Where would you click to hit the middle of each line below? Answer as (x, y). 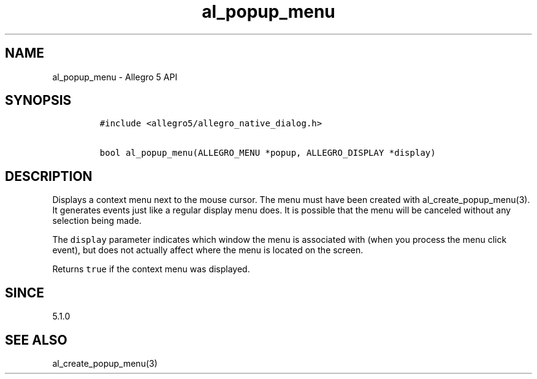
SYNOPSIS (38, 101)
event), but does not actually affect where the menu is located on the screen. (208, 250)
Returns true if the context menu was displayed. (151, 269)
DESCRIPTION (49, 176)
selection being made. (97, 221)
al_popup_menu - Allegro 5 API (115, 77)
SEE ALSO (36, 340)
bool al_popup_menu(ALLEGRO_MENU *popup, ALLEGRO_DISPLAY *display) (268, 153)
